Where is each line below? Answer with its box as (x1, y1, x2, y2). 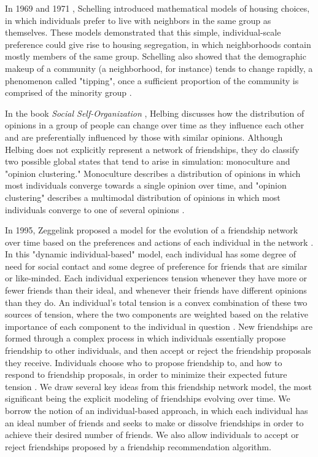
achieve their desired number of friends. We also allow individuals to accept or (5, 428, 299, 441)
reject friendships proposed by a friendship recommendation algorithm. (5, 440, 271, 453)
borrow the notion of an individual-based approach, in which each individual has (5, 404, 308, 416)
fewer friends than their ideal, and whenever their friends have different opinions (5, 284, 307, 297)
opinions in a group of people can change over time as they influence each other (5, 119, 304, 131)
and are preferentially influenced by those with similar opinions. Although (5, 130, 283, 143)
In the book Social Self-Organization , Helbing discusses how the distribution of (5, 106, 304, 119)
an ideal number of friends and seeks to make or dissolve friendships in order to (5, 416, 304, 429)
